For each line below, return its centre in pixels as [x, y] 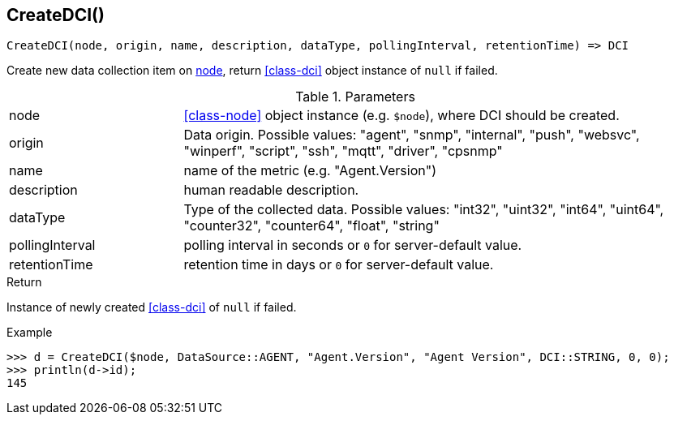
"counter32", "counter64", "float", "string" [311, 226]
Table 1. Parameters [355, 97]
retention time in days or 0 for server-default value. [339, 265]
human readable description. [271, 190]
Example [30, 333]
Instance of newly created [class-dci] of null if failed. [152, 307]
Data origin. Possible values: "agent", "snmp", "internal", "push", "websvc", [412, 135]
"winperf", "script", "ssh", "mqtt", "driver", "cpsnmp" [343, 151]
